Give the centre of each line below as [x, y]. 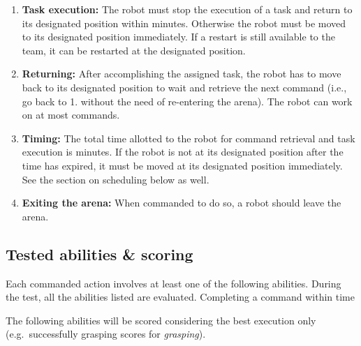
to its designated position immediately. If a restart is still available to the [178, 37]
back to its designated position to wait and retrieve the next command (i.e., [184, 87]
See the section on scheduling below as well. [116, 179]
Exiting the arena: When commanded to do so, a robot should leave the [182, 203]
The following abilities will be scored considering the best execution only [161, 320]
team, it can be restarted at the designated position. [134, 50]
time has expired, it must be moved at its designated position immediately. [182, 165]
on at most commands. [71, 115]
